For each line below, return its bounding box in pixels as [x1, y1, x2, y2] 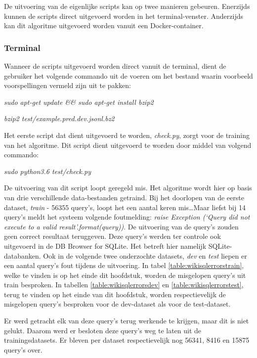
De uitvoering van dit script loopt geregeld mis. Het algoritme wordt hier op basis [4, 182, 252, 193]
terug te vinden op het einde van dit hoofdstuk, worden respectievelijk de [4, 289, 226, 299]
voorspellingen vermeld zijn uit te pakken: [4, 80, 131, 90]
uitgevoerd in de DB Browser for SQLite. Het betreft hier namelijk [4, 240, 207, 251]
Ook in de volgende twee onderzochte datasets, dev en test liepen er [43, 250, 247, 261]
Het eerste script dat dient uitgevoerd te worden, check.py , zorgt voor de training [4, 130, 250, 140]
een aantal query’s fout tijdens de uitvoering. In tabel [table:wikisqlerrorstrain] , [4, 260, 244, 270]
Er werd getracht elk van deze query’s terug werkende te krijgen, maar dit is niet [4, 315, 249, 326]
